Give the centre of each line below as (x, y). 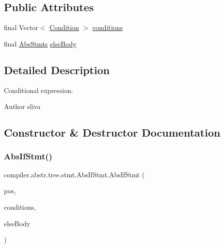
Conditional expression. (39, 90)
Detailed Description (57, 70)
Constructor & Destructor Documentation (112, 132)
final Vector (21, 27)
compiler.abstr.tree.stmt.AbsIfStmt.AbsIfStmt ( (74, 174)
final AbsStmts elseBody (40, 43)
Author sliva (22, 106)
